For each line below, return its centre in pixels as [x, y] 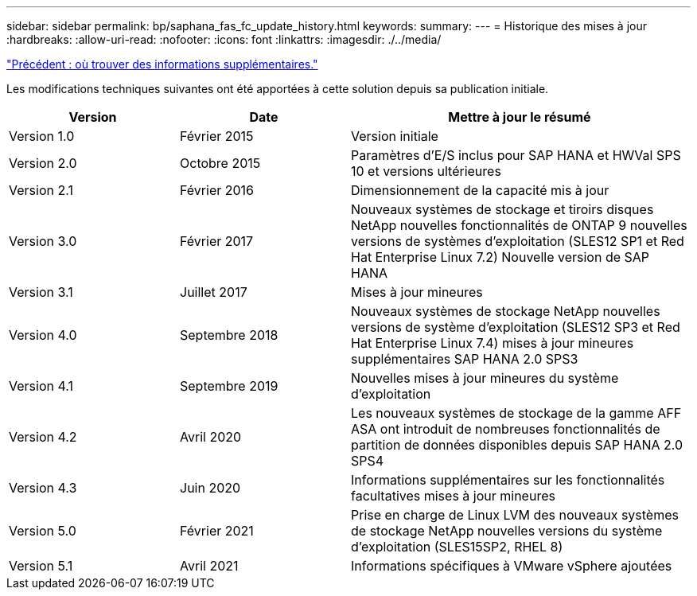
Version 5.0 [43, 531]
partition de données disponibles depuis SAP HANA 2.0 [517, 445]
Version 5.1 [41, 566]
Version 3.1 [41, 292]
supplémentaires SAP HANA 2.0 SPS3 [465, 359]
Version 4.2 [43, 437]
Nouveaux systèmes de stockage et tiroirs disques [502, 209]
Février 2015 [217, 136]
